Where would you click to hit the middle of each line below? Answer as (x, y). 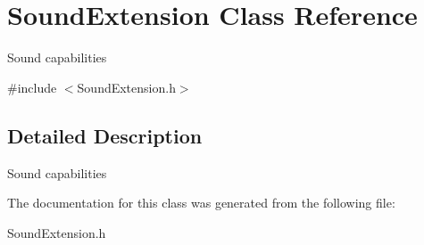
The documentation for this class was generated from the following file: (201, 203)
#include (32, 87)
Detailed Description (105, 135)
